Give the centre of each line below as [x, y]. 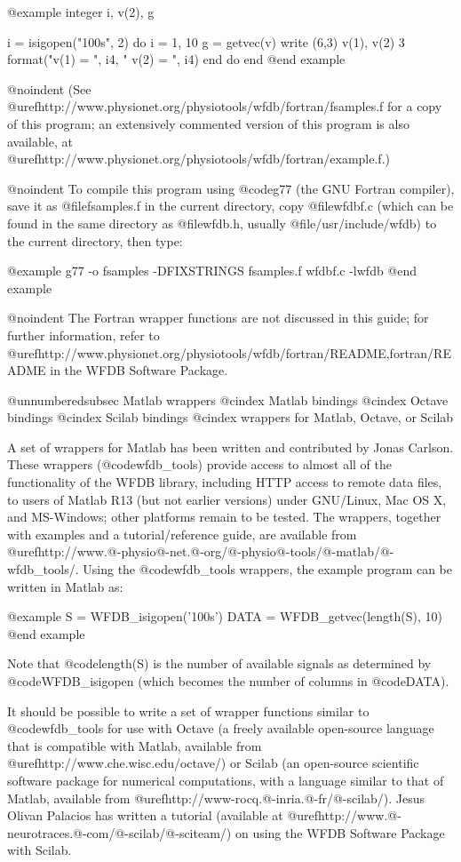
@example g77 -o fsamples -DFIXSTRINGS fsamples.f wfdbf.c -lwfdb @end [212, 271]
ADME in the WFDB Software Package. [118, 370]
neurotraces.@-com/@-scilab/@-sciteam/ [117, 832]
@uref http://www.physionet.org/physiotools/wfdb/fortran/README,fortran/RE [229, 352]
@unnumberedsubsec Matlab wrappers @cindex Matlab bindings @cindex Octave [228, 399]
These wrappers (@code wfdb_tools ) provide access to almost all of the [200, 464]
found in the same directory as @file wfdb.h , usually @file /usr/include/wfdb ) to [222, 223]
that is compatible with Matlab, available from [135, 745]
